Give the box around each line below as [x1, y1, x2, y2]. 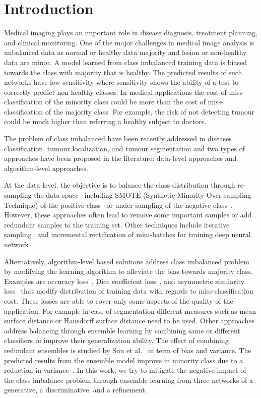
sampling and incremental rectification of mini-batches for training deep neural [4, 229, 251, 240]
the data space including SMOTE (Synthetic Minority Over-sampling [34, 190, 251, 200]
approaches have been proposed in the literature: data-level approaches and [4, 153, 237, 163]
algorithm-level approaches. [4, 162, 88, 173]
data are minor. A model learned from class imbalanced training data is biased [4, 56, 247, 67]
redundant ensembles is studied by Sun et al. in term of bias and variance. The [4, 345, 251, 355]
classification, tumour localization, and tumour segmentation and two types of [4, 143, 245, 153]
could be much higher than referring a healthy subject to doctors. [4, 116, 207, 127]
